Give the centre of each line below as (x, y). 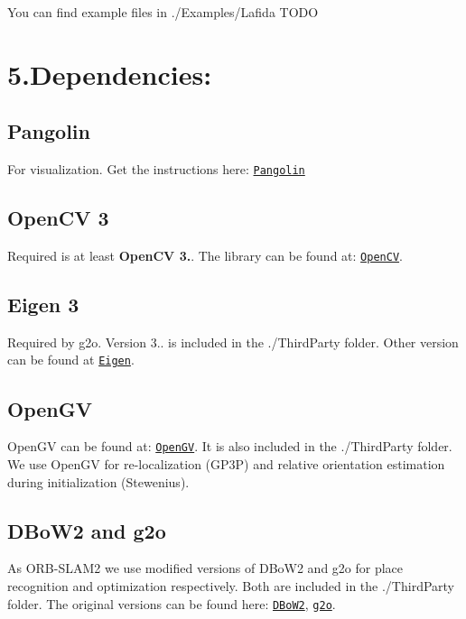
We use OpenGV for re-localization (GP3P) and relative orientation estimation (226, 464)
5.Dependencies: (110, 74)
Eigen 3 (43, 305)
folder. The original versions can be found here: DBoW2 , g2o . (172, 603)
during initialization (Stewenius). (98, 481)
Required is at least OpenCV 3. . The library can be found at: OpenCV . (205, 256)
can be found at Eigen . (71, 360)
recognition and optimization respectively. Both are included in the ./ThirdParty (231, 585)
